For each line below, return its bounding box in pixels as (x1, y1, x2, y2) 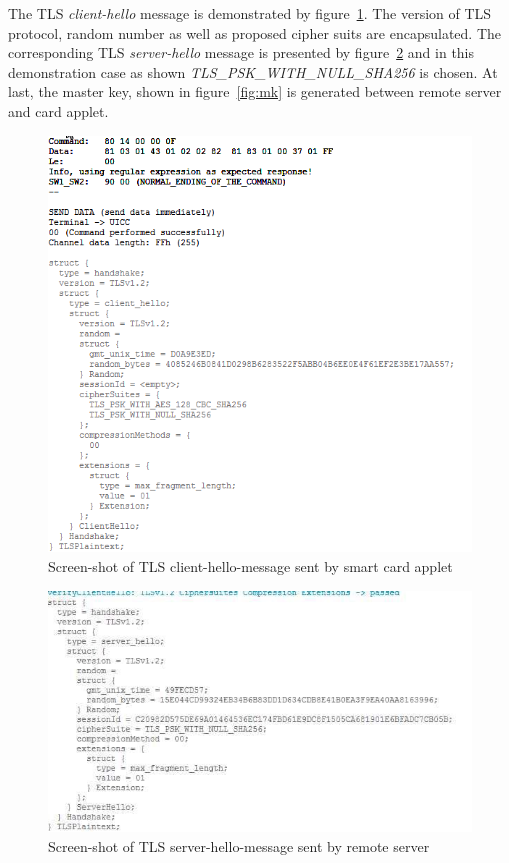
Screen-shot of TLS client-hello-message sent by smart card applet (48, 555, 453, 576)
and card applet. (8, 100, 109, 121)
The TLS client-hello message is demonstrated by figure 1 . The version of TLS (8, 3, 492, 23)
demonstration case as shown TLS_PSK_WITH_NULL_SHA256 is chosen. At (8, 61, 498, 82)
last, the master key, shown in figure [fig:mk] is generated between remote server (8, 81, 502, 102)
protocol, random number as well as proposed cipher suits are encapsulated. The (8, 22, 502, 43)
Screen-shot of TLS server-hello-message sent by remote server (48, 835, 430, 856)
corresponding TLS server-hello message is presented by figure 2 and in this (8, 42, 475, 63)
